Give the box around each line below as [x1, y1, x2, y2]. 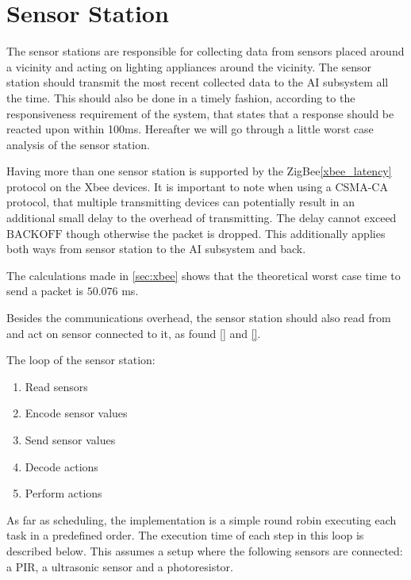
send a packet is [6, 282, 83, 299]
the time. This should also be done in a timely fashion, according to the [6, 89, 355, 106]
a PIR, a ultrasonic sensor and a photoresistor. [6, 558, 233, 574]
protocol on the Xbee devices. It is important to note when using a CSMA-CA [6, 178, 388, 194]
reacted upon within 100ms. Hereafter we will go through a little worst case [6, 121, 374, 137]
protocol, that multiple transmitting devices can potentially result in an [6, 194, 355, 210]
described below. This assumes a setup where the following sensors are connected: [6, 542, 403, 559]
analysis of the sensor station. [6, 136, 150, 152]
